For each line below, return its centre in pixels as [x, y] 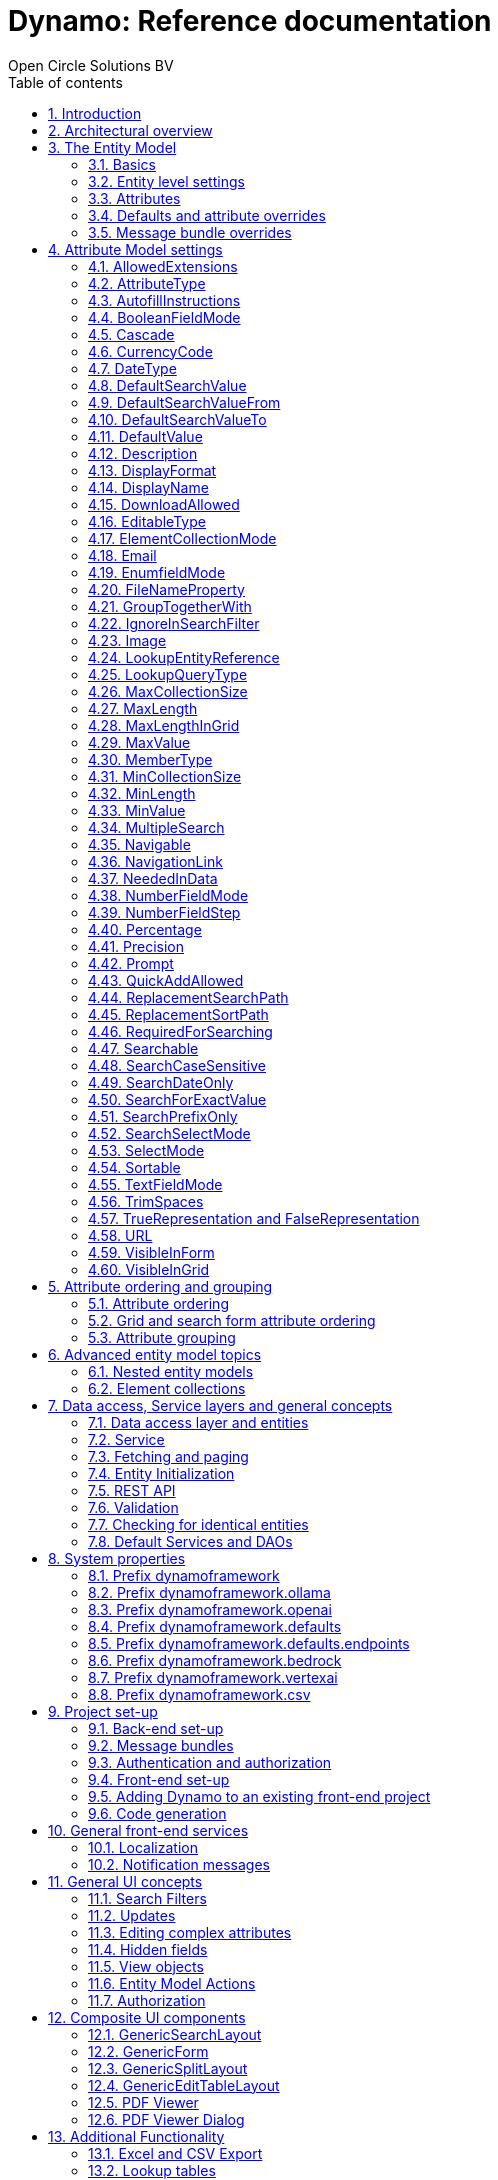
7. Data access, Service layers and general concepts [220, 1405]
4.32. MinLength [142, 793]
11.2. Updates [132, 1915]
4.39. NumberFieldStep [164, 912]
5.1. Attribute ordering [158, 1303]
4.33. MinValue [137, 810]
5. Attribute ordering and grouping [160, 1286]
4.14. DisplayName [148, 487]
